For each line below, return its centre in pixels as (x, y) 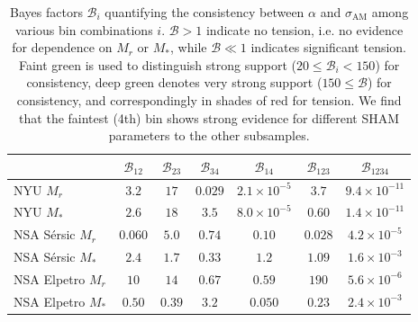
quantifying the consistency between (204, 12)
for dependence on (62, 47)
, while (189, 47)
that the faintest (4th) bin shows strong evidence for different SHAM (209, 117)
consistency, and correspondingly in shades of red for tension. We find (209, 99)
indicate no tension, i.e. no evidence (304, 29)
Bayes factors (46, 12)
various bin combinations (84, 29)
